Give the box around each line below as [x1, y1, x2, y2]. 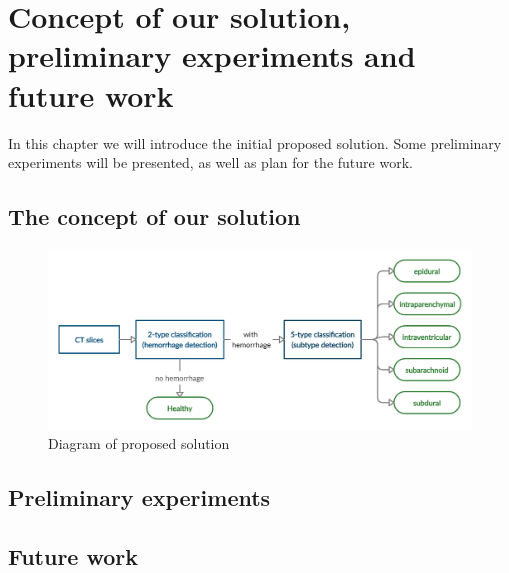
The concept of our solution [8, 201, 301, 232]
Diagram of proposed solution [48, 433, 230, 454]
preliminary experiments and [8, 35, 416, 76]
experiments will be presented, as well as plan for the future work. [8, 152, 413, 173]
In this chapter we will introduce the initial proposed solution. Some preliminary [8, 132, 502, 153]
